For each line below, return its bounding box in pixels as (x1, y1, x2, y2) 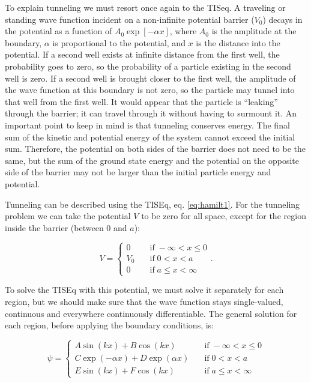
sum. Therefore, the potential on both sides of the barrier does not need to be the (5, 142, 306, 155)
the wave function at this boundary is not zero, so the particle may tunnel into (5, 83, 295, 96)
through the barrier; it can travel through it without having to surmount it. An (5, 107, 297, 119)
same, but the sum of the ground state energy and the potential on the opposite (5, 154, 299, 166)
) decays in (262, 13, 303, 25)
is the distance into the (196, 36, 280, 49)
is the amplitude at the (211, 25, 297, 37)
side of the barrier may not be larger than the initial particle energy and (5, 166, 271, 178)
